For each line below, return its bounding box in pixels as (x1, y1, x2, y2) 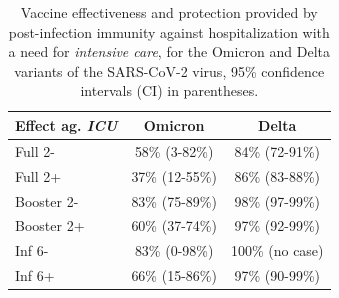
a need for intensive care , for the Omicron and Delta (8, 41, 331, 62)
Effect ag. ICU (15, 114, 118, 135)
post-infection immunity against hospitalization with (8, 21, 330, 42)
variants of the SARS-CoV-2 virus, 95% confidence (14, 60, 325, 81)
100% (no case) (230, 240, 324, 261)
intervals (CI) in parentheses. (80, 80, 259, 101)
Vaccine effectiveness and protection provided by (20, 2, 318, 22)
